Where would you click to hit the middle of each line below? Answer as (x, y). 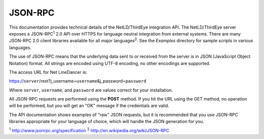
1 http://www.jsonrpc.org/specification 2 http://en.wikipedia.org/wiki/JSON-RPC (89, 130)
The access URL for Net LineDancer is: (48, 72)
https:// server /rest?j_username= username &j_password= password (78, 81)
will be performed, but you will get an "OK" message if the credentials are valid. (89, 106)
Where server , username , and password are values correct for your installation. (91, 90)
